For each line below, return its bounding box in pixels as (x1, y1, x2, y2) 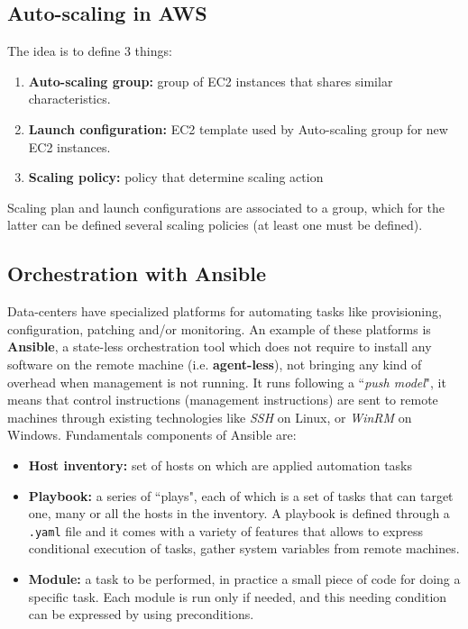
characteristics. (28, 89, 111, 108)
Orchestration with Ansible (7, 260, 266, 287)
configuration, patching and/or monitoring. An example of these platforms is (7, 319, 431, 338)
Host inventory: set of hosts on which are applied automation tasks (28, 455, 413, 474)
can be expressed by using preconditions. (28, 605, 254, 624)
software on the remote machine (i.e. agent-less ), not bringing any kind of (7, 354, 422, 373)
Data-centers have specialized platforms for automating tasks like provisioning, (7, 302, 442, 321)
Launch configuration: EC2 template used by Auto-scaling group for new (28, 119, 448, 138)
